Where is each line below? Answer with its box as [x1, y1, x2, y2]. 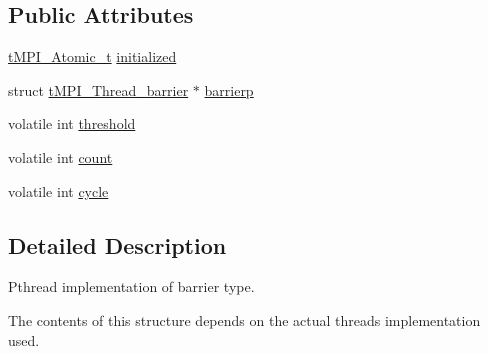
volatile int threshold [8, 113, 136, 134]
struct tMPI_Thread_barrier [8, 79, 189, 100]
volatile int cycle [8, 180, 109, 201]
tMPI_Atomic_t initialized [8, 46, 177, 67]
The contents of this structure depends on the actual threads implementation [8, 309, 481, 330]
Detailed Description [8, 229, 227, 260]
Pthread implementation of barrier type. [8, 276, 255, 297]
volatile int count [8, 146, 113, 167]
